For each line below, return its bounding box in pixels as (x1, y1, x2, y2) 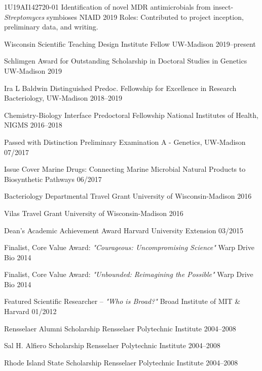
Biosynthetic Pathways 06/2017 (4, 173, 102, 184)
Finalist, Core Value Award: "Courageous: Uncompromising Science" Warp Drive (4, 242, 254, 253)
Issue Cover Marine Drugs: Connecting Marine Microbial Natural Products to (4, 164, 246, 174)
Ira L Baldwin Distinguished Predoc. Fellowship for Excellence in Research (4, 82, 237, 93)
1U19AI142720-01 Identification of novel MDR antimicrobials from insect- (4, 2, 234, 12)
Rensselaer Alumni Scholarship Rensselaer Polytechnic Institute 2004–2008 (4, 323, 236, 333)
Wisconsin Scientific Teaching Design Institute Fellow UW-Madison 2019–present (4, 38, 256, 49)
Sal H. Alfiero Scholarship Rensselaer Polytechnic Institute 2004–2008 (4, 340, 220, 351)
